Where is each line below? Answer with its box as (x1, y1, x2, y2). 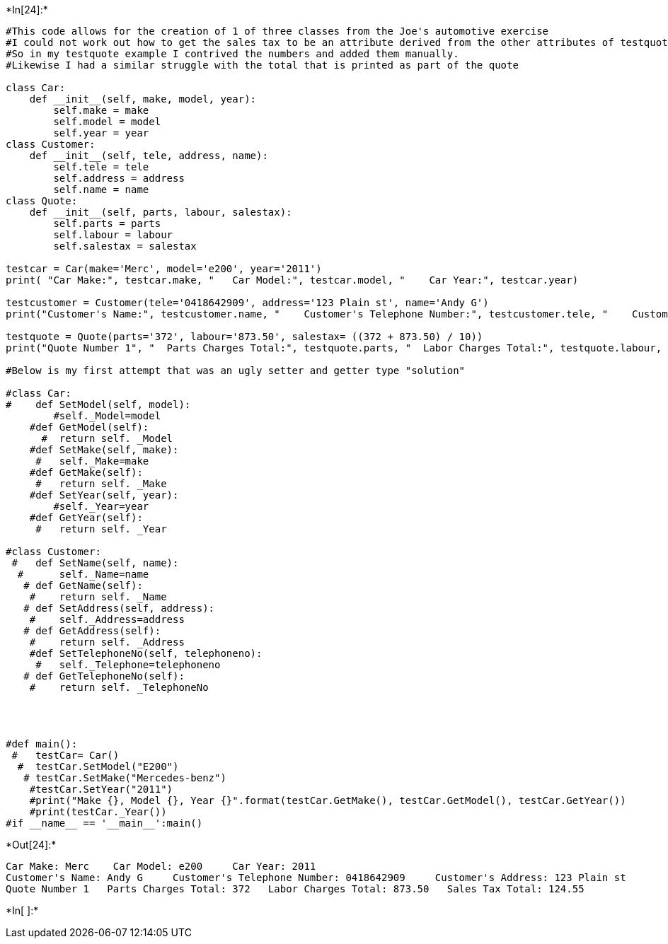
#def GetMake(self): (29, 467, 143, 478)
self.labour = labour (53, 229, 173, 240)
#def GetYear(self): (29, 512, 143, 523)
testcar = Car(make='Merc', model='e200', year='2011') (6, 263, 322, 274)
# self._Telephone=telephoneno (35, 659, 221, 670)
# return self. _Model (41, 433, 173, 444)
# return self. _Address (29, 636, 185, 648)
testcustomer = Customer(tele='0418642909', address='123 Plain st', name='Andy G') (6, 297, 489, 308)
